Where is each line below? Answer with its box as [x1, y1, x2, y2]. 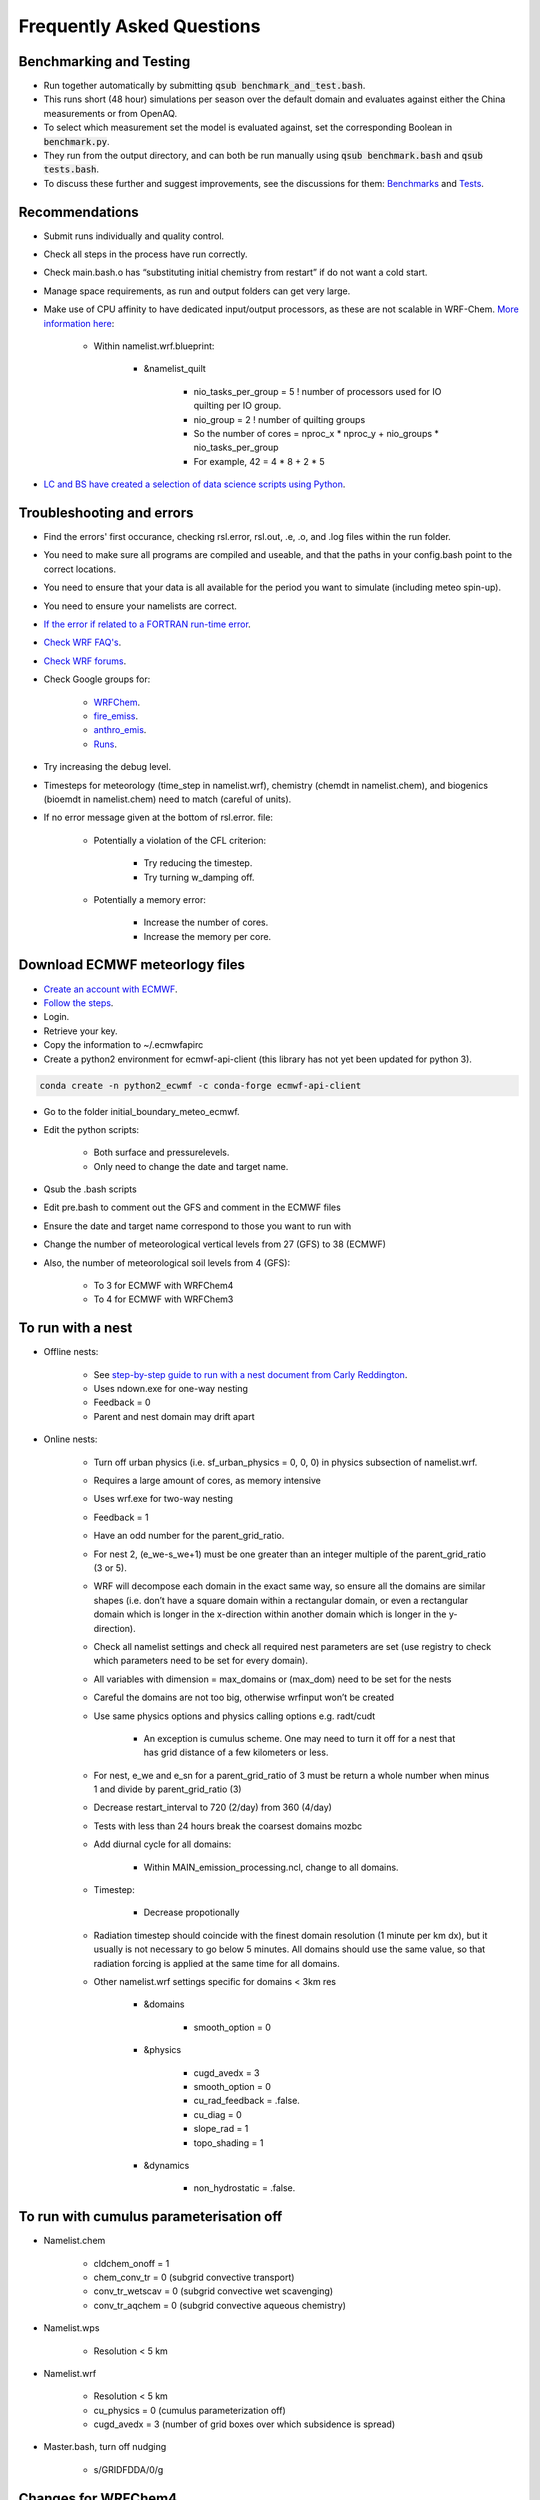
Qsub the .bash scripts [43, 1183, 137, 1195]
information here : [43, 317, 115, 329]
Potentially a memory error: [93, 893, 207, 905]
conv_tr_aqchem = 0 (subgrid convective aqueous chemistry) [93, 2299, 347, 2311]
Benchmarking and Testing [18, 53, 191, 70]
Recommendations [18, 203, 139, 220]
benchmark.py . [43, 135, 110, 147]
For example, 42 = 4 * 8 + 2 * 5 [193, 455, 325, 467]
